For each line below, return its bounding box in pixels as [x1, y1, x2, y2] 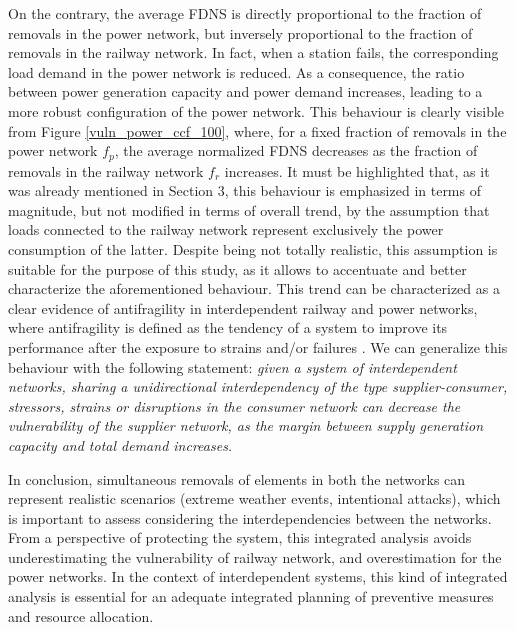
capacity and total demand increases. [8, 434, 233, 455]
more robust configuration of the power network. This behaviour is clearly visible [8, 100, 505, 121]
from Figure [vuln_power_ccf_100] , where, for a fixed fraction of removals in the [8, 120, 507, 141]
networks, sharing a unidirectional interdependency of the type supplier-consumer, [8, 376, 508, 397]
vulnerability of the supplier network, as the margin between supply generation [8, 415, 484, 436]
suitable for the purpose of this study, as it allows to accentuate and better [8, 258, 467, 279]
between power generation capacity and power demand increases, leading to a [8, 81, 483, 102]
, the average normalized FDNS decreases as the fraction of [114, 140, 478, 161]
